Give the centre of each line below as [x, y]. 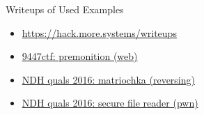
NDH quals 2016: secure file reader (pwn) [110, 103]
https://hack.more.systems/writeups [99, 32]
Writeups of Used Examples [65, 9]
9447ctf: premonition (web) [80, 56]
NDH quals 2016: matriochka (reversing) [108, 79]
